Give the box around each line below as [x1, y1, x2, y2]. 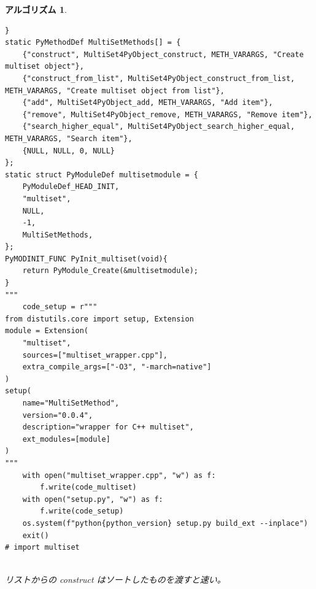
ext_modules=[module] [22, 434, 110, 444]
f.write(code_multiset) [40, 483, 137, 492]
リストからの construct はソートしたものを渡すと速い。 [5, 573, 226, 586]
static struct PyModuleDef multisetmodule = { [5, 170, 198, 179]
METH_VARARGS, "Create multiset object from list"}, [5, 86, 225, 95]
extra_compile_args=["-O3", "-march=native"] [22, 363, 212, 372]
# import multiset [5, 543, 80, 552]
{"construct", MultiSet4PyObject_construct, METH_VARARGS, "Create [22, 50, 304, 59]
